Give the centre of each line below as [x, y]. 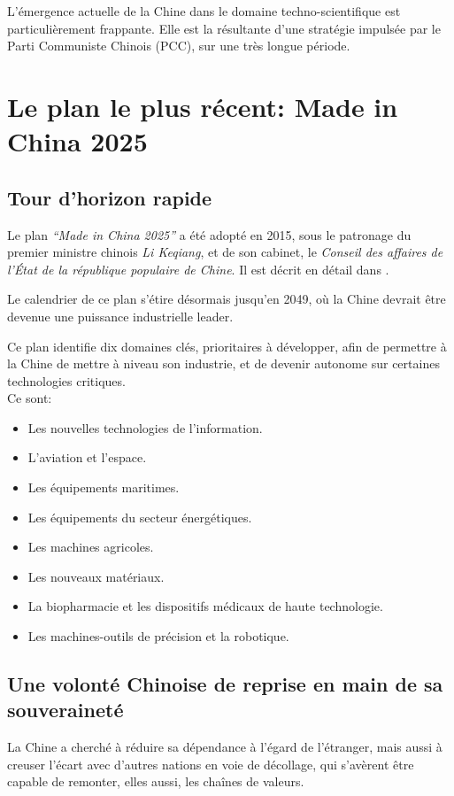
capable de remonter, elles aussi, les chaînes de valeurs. [156, 781]
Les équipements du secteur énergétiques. [140, 517]
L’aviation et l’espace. [87, 457]
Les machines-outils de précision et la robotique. [158, 636]
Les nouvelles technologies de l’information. [145, 427]
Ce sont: [30, 398]
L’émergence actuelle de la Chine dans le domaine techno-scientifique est [204, 11]
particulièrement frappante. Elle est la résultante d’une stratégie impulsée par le [224, 28]
